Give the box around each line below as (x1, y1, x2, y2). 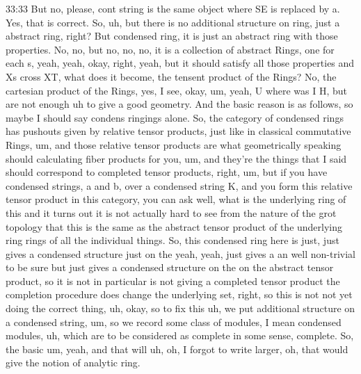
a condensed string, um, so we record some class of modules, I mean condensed (6, 314, 342, 329)
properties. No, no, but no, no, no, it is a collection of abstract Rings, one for (6, 42, 335, 56)
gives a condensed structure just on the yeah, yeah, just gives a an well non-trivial (6, 246, 356, 261)
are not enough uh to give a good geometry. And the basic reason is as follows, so (6, 97, 353, 111)
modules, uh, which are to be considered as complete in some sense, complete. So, (6, 328, 354, 343)
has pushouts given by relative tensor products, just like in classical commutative (6, 124, 351, 138)
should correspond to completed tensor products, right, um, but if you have (6, 165, 328, 179)
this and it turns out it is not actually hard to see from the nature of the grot (6, 205, 337, 220)
